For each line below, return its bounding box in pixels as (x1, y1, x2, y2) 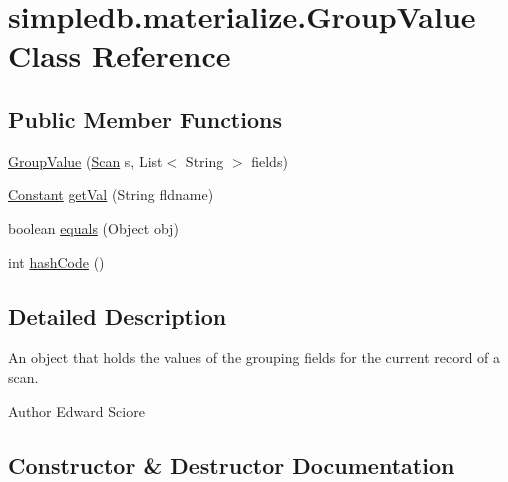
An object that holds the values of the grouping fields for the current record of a (8, 347, 501, 368)
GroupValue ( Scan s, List (8, 150, 163, 171)
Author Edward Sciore (8, 400, 145, 421)
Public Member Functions (8, 103, 282, 134)
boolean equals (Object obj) (8, 217, 179, 238)
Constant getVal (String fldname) (8, 184, 214, 205)
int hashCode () (8, 251, 105, 272)
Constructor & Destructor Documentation (8, 449, 455, 480)
